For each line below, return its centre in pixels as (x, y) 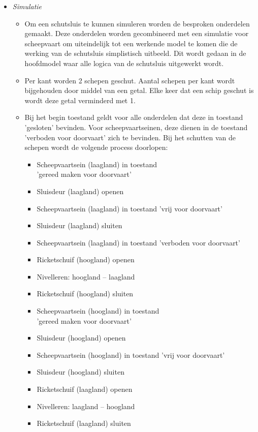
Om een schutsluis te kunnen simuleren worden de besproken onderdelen (137, 23)
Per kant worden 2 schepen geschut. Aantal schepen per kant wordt (130, 80)
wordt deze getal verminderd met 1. (80, 100)
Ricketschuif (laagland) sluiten (84, 423)
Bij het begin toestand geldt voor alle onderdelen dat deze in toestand (134, 117)
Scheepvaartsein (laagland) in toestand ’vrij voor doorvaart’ (130, 208)
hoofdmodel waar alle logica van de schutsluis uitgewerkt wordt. (124, 63)
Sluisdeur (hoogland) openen (81, 338)
